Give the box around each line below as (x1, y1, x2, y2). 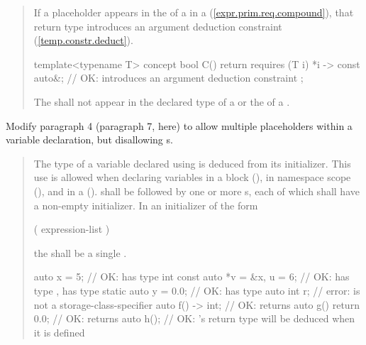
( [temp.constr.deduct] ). (33, 33, 133, 48)
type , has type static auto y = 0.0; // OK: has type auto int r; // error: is (33, 283, 360, 297)
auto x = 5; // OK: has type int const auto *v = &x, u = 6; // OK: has (33, 269, 350, 284)
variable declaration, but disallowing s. (6, 132, 173, 147)
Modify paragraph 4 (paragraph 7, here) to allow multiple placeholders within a (6, 118, 353, 133)
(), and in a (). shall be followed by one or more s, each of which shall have (33, 183, 360, 198)
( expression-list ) (33, 221, 110, 236)
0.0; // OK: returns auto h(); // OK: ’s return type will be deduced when (33, 311, 355, 326)
